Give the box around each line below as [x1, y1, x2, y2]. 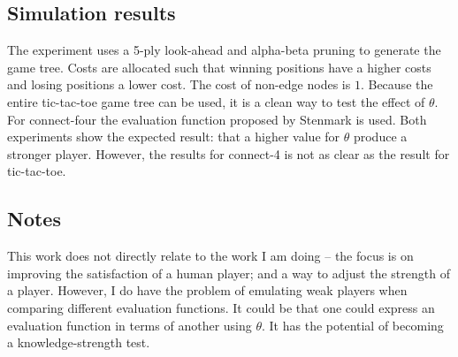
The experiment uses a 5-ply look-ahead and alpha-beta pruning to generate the [7, 41, 441, 59]
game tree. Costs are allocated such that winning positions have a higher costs [7, 57, 431, 76]
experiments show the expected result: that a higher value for [7, 127, 340, 146]
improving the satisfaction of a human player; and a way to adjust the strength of [7, 263, 450, 282]
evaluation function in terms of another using [7, 315, 252, 334]
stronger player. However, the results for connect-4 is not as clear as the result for [7, 144, 450, 163]
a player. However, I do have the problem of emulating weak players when [7, 281, 408, 300]
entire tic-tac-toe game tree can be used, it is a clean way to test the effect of [7, 92, 425, 110]
